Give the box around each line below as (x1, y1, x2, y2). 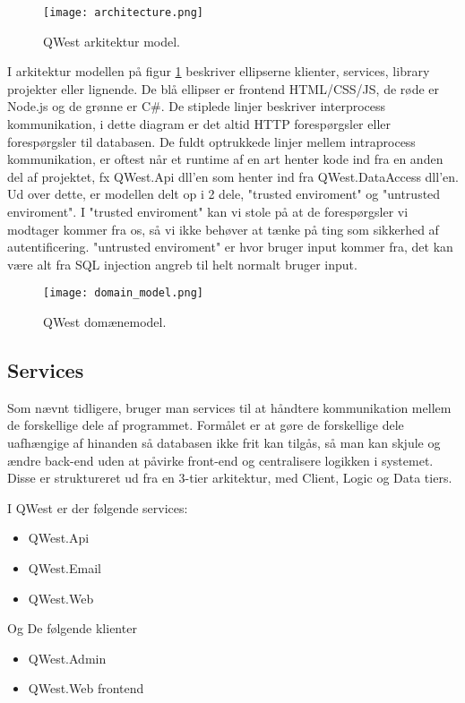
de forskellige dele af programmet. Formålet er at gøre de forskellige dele (7, 416, 404, 434)
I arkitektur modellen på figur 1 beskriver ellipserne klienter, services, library (7, 62, 430, 81)
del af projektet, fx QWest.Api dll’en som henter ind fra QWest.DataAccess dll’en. (7, 167, 459, 185)
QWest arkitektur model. (43, 31, 181, 50)
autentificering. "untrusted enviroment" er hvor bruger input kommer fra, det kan (7, 237, 453, 256)
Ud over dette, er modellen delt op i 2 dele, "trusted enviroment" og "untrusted (7, 184, 441, 203)
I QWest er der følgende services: (7, 498, 188, 517)
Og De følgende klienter (7, 619, 137, 638)
